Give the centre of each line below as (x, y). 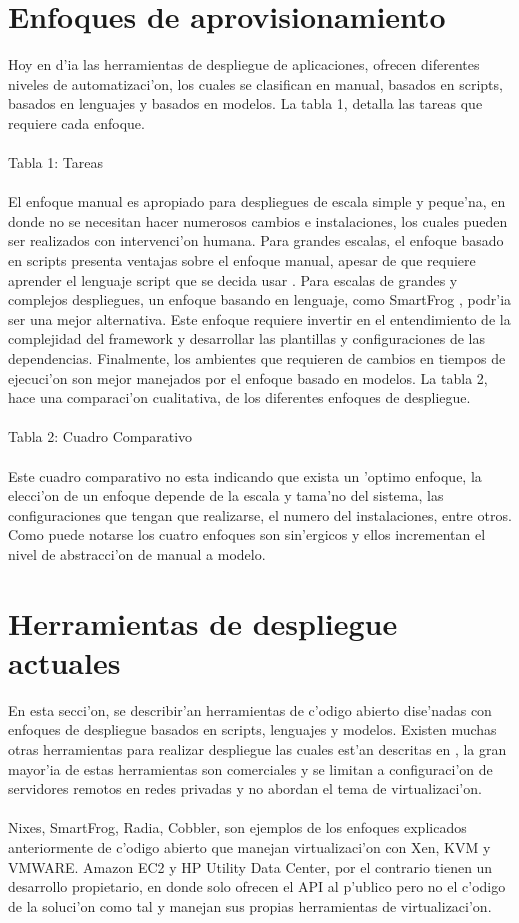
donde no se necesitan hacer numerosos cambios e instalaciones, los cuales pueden (258, 220)
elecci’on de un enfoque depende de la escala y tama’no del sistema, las (226, 495)
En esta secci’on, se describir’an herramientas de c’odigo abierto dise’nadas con (250, 709)
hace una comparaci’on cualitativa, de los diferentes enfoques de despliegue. (239, 397)
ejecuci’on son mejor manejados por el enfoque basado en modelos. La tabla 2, (248, 377)
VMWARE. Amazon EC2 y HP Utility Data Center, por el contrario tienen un (250, 866)
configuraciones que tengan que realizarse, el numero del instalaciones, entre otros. (260, 514)
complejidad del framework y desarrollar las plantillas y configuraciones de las (247, 338)
